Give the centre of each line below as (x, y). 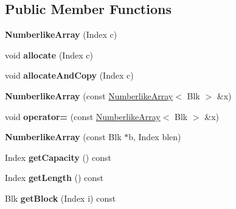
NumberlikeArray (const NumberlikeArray (89, 95)
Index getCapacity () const (58, 157)
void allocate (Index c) (49, 55)
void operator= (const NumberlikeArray (83, 116)
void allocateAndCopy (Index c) (69, 75)
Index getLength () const (54, 178)
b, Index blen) (155, 137)
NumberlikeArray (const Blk (63, 137)
